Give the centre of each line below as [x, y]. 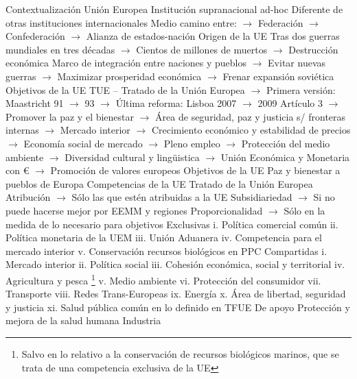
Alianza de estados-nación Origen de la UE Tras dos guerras [213, 36]
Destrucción [313, 49]
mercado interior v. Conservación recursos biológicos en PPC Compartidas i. [166, 250]
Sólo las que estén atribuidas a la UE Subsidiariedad [182, 197]
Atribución [28, 197]
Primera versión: [301, 89]
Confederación [35, 36]
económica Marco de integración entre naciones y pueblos [126, 63]
